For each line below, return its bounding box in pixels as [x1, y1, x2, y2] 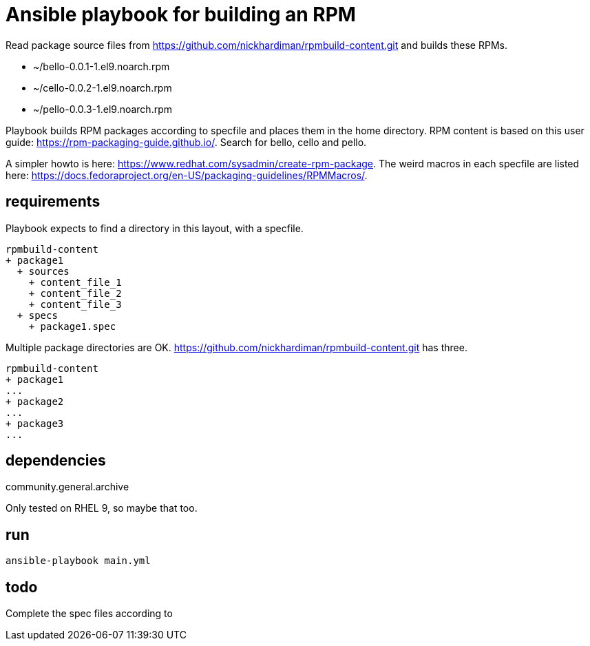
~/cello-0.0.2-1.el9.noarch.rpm [33, 81, 172, 94]
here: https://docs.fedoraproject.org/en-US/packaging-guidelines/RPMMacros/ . [6, 169, 368, 181]
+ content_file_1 [28, 276, 122, 288]
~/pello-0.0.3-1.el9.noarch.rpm [33, 103, 173, 115]
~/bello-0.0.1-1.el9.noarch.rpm [33, 60, 170, 72]
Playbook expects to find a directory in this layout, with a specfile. [6, 222, 304, 234]
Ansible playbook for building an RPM [6, 3, 356, 26]
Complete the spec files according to [6, 607, 173, 620]
